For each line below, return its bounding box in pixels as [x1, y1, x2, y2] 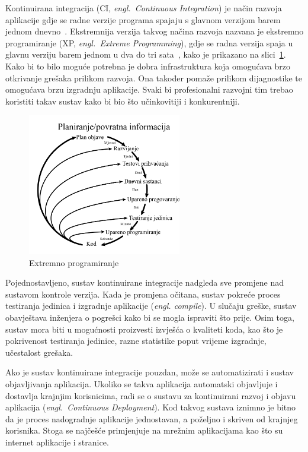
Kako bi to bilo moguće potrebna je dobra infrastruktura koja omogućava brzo [5, 59, 291, 72]
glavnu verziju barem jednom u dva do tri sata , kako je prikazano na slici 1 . [5, 48, 286, 61]
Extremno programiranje [29, 256, 119, 268]
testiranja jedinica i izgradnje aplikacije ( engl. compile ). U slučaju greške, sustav [5, 299, 297, 312]
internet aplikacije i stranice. [5, 435, 109, 448]
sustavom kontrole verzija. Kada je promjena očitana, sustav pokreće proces [5, 287, 281, 300]
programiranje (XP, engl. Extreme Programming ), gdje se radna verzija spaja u [5, 36, 293, 49]
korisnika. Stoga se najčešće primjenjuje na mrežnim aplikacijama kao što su [5, 424, 283, 437]
